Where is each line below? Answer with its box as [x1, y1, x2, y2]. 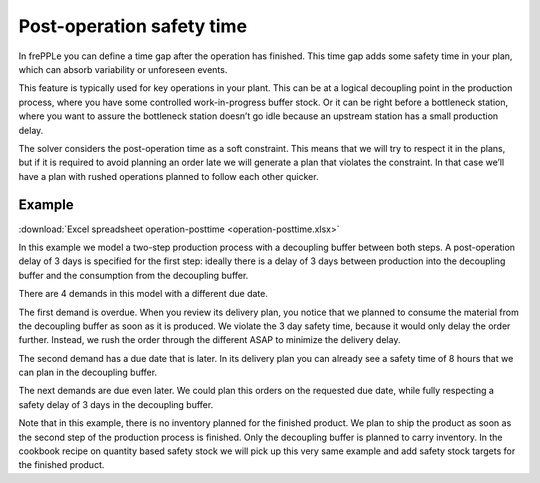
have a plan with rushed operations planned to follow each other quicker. [18, 170, 319, 182]
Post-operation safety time [18, 15, 248, 37]
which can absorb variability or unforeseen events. [18, 63, 228, 75]
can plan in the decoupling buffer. [18, 366, 158, 379]
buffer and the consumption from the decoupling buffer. [18, 269, 249, 281]
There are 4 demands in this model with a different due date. [18, 288, 269, 300]
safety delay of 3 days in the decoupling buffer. [18, 398, 214, 410]
